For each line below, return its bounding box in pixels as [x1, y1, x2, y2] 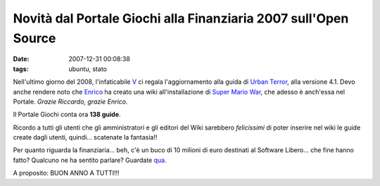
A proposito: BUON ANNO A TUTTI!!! [13, 169, 120, 178]
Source [13, 30, 56, 46]
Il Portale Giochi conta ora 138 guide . [13, 110, 121, 119]
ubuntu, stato [68, 64, 107, 73]
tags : [13, 64, 29, 73]
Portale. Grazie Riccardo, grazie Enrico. [13, 97, 128, 106]
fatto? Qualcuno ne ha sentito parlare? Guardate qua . [13, 156, 167, 164]
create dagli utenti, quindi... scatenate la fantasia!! [13, 133, 158, 142]
